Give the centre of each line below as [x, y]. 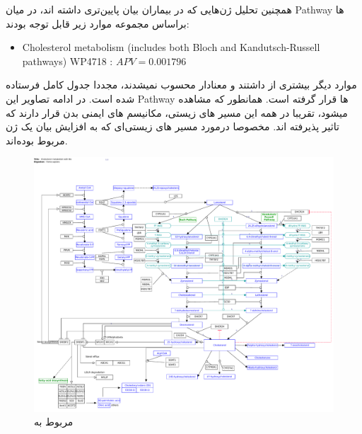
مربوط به [54, 422]
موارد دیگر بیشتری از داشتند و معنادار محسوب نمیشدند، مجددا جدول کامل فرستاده [181, 85]
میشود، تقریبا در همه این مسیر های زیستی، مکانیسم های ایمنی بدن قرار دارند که [177, 112]
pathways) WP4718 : [68, 61]
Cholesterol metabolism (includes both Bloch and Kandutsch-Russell [171, 47]
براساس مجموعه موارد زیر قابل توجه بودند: [98, 23]
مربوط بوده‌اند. [37, 140]
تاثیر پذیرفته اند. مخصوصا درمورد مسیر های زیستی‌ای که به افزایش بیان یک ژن [173, 126]
